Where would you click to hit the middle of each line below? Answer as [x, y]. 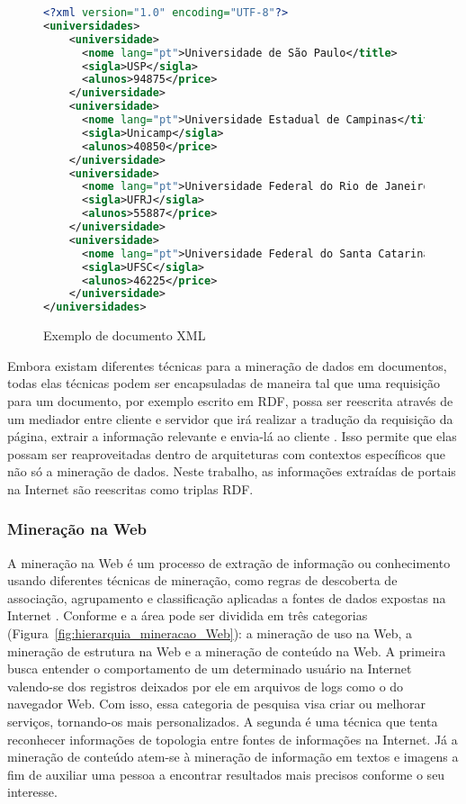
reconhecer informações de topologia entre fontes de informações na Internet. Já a [233, 739]
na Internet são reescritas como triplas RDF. [130, 488]
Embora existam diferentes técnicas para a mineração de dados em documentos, [227, 365]
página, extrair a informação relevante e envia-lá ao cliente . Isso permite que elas [232, 436]
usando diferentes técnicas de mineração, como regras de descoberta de [202, 580]
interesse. [32, 792]
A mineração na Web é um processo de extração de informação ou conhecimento [229, 562]
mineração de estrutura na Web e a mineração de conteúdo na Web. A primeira [227, 650]
